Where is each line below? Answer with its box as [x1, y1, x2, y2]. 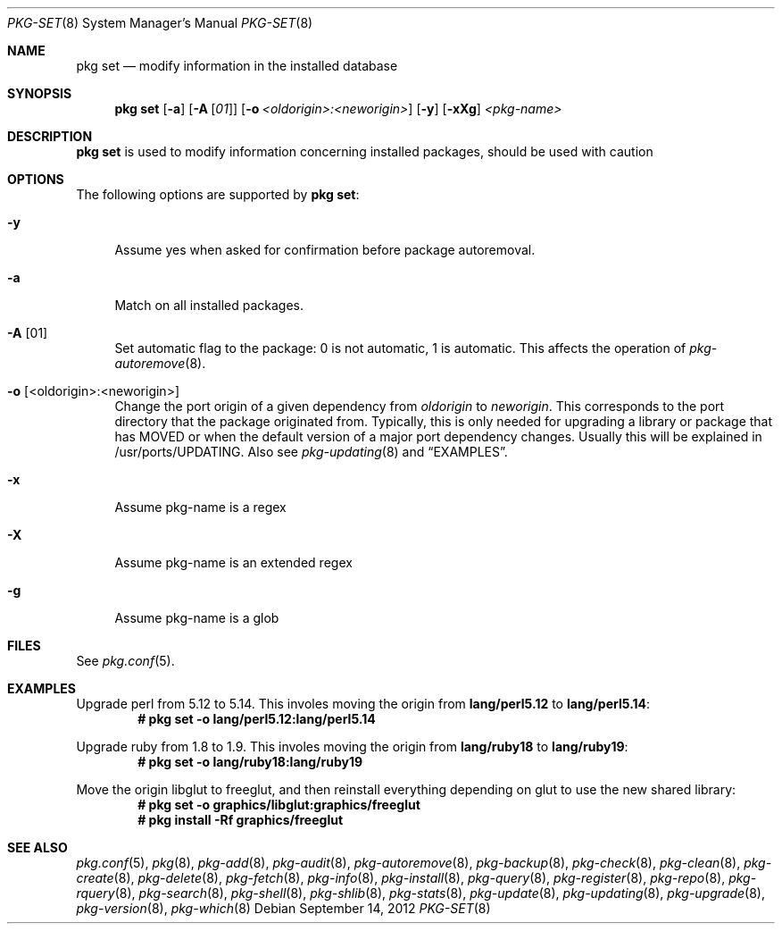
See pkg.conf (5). [76, 653, 175, 668]
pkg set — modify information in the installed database [76, 58, 398, 73]
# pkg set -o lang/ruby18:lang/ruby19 [137, 754, 363, 769]
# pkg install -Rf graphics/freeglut [137, 812, 344, 827]
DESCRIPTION [7, 129, 93, 144]
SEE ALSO [7, 840, 68, 855]
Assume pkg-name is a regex [114, 499, 287, 515]
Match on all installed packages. [114, 298, 304, 313]
